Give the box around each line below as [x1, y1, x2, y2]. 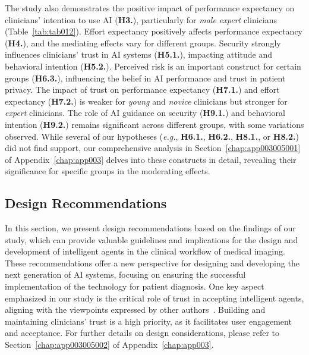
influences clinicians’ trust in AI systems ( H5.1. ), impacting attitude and [5, 48, 273, 61]
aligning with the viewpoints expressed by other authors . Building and [5, 303, 266, 316]
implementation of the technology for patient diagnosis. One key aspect [5, 280, 264, 293]
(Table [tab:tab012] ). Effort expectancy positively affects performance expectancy [5, 25, 302, 37]
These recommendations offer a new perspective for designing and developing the [5, 256, 299, 269]
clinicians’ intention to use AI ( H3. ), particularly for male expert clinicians [5, 13, 277, 26]
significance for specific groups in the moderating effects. [5, 165, 210, 177]
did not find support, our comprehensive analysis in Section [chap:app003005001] [5, 142, 301, 154]
